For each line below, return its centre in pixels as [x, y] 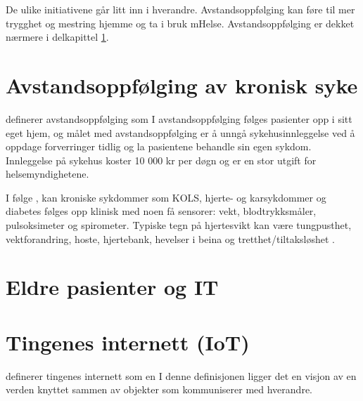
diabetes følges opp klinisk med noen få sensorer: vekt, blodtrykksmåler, [161, 211]
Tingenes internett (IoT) [128, 342]
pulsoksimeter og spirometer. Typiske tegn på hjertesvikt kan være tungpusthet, [179, 225]
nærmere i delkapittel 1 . [57, 37]
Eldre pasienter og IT [112, 287]
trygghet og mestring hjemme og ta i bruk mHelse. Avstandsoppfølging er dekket [180, 23]
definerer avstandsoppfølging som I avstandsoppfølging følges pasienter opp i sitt [179, 118]
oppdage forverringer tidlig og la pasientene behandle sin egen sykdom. [159, 146]
